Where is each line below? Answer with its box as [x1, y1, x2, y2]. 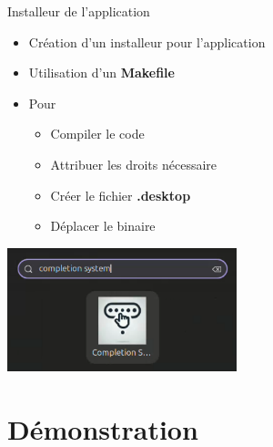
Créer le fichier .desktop [50, 185, 191, 204]
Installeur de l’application [7, 2, 150, 20]
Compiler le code [50, 124, 145, 143]
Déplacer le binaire [50, 216, 156, 235]
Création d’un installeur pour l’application [28, 32, 266, 51]
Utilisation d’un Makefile [28, 63, 175, 82]
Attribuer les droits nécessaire [50, 154, 217, 173]
